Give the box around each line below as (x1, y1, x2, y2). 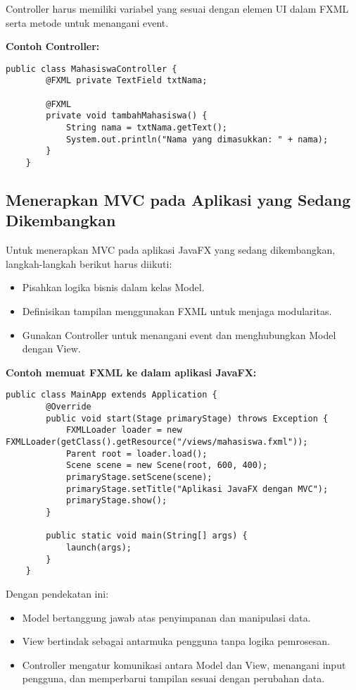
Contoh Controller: (6, 39, 100, 54)
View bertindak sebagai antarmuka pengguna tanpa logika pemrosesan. (22, 634, 330, 648)
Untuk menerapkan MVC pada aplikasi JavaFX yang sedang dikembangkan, (6, 242, 336, 257)
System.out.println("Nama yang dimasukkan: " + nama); (65, 134, 329, 144)
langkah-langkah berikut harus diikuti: (6, 256, 172, 271)
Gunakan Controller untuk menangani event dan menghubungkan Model (22, 327, 336, 342)
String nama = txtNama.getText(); (65, 123, 227, 133)
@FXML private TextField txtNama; (46, 75, 208, 86)
